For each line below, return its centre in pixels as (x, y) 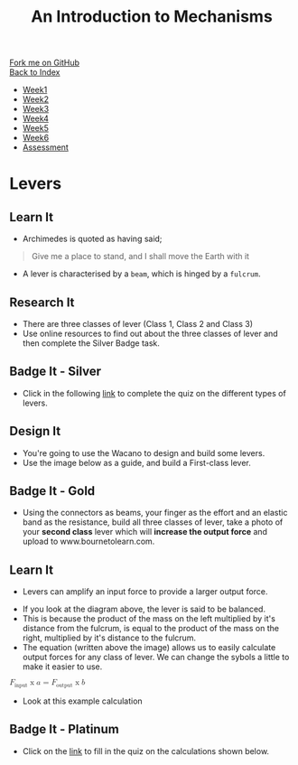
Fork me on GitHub (44, 63)
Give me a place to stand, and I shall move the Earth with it (140, 257)
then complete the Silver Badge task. (91, 343)
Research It (42, 302)
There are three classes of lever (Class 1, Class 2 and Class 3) (138, 324)
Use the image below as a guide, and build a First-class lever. (136, 462)
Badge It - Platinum (64, 729)
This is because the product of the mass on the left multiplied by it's (149, 619)
